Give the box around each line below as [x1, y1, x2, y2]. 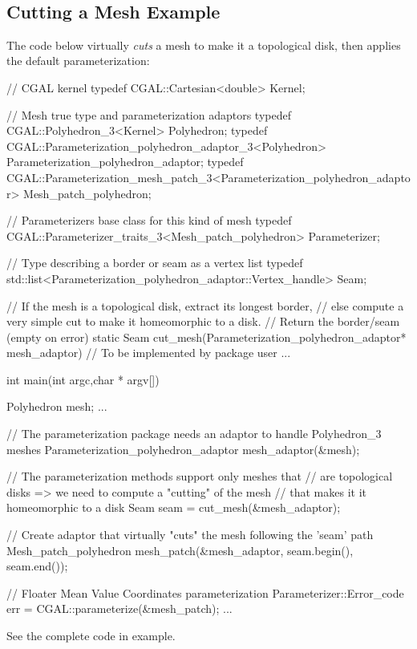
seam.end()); [6, 558, 68, 574]
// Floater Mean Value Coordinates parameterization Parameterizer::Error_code [6, 584, 404, 601]
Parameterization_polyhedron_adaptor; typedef [6, 153, 244, 170]
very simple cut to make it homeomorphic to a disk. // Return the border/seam [6, 313, 400, 330]
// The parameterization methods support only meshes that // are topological [6, 468, 393, 485]
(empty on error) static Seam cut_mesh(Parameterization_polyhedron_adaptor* [6, 328, 407, 345]
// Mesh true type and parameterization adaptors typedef [6, 106, 291, 123]
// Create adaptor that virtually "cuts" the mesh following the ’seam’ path [6, 526, 374, 543]
